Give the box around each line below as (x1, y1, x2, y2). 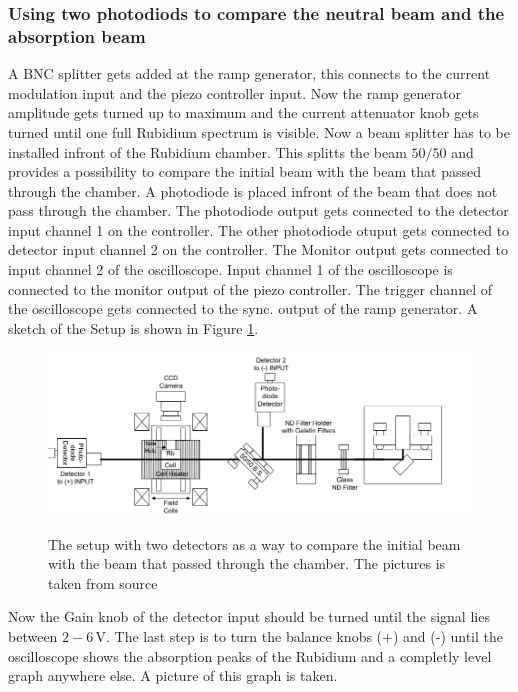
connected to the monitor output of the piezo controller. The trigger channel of (8, 278, 492, 299)
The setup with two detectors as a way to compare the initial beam (48, 533, 461, 554)
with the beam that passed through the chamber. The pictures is (48, 553, 446, 574)
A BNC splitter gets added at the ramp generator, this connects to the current (8, 63, 491, 84)
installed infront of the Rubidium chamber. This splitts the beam (8, 141, 407, 162)
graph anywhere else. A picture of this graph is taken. (8, 665, 338, 686)
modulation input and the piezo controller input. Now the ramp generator (8, 82, 461, 103)
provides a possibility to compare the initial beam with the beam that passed (8, 161, 481, 182)
